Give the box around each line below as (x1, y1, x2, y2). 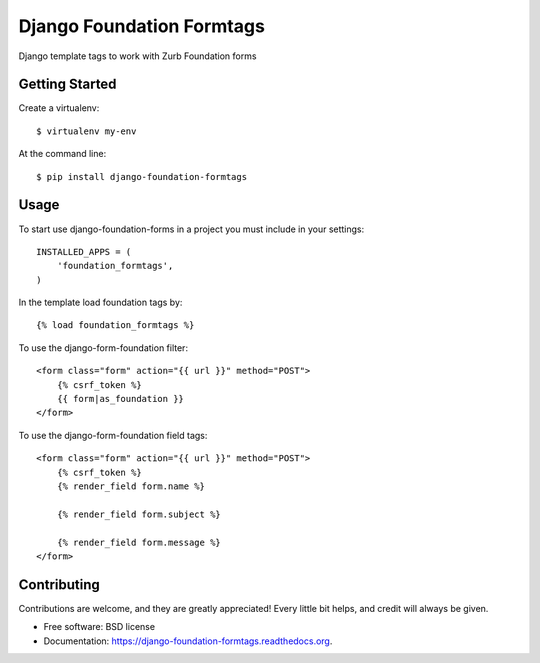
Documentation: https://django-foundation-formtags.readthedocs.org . (43, 635, 333, 647)
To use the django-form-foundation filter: (18, 341, 189, 354)
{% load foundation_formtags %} (36, 320, 195, 331)
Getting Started (18, 76, 117, 93)
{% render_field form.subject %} (56, 508, 222, 520)
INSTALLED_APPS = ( (36, 246, 132, 257)
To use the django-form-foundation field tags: (18, 429, 208, 441)
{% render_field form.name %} (56, 481, 205, 492)
